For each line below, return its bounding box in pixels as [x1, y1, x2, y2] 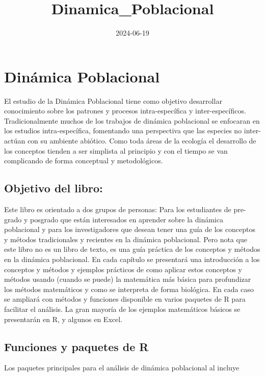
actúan [4, 135, 25, 146]
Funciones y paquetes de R [4, 338, 149, 354]
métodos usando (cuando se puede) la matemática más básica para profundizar [4, 274, 251, 284]
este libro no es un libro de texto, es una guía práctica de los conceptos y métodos [4, 244, 260, 254]
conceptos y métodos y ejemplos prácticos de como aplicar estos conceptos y [4, 264, 242, 274]
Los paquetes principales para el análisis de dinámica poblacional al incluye [4, 362, 240, 373]
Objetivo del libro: [4, 180, 103, 196]
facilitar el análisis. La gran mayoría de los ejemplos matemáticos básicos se [4, 303, 241, 314]
